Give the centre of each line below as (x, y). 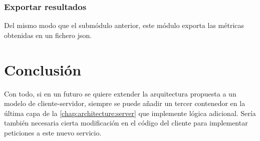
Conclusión (43, 69)
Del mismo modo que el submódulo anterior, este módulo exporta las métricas (124, 25)
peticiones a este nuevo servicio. (53, 132)
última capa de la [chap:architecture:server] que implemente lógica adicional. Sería (130, 113)
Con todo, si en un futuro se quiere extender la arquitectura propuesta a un (120, 93)
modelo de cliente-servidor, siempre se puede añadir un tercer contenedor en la (125, 103)
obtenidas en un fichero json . (48, 35)
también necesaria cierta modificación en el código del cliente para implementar (126, 123)
